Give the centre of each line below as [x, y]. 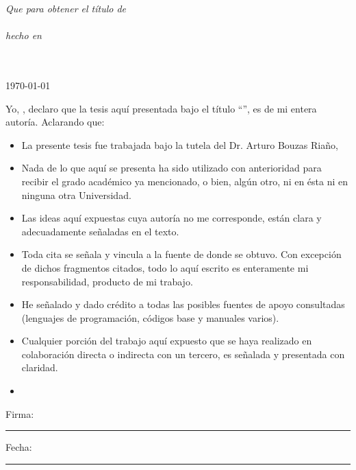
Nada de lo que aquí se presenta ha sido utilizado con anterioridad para [171, 168]
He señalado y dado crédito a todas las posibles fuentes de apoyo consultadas [183, 304]
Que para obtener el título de [66, 8]
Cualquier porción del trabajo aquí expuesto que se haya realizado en [167, 341]
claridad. [40, 367]
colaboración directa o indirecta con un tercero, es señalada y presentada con [183, 354]
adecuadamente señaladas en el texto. [100, 231]
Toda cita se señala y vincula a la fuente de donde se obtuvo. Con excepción [181, 254]
